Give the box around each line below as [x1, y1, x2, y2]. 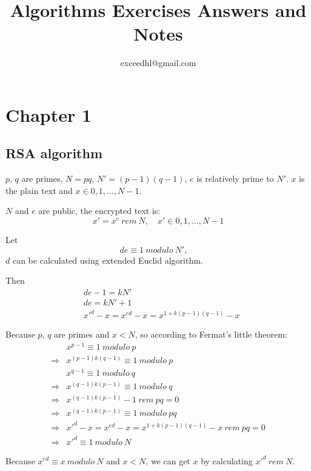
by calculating [201, 454, 253, 467]
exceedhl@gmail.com [120, 56, 196, 69]
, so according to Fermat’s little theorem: [135, 328, 287, 341]
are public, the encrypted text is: [38, 204, 161, 217]
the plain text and [5, 184, 73, 196]
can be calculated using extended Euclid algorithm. [12, 253, 203, 266]
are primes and [54, 328, 110, 341]
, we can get [145, 454, 190, 467]
